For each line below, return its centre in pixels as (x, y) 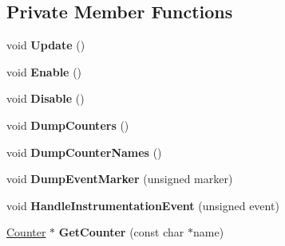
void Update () (46, 45)
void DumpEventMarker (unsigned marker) (120, 179)
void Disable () (46, 98)
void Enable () (44, 71)
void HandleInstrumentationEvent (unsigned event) (143, 205)
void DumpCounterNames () (84, 152)
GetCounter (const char (121, 232)
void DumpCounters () (68, 125)
